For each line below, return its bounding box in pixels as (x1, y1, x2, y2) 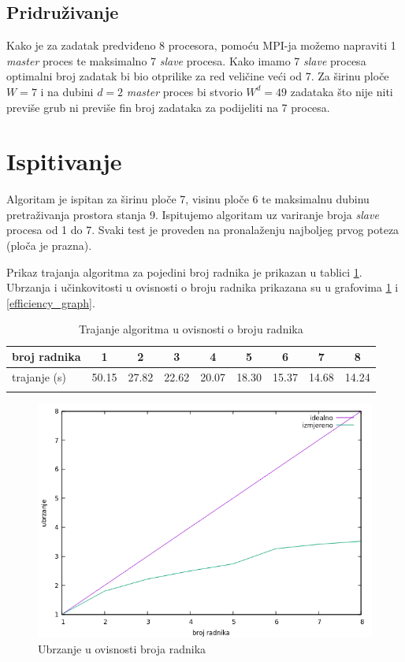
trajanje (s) (12, 368, 66, 385)
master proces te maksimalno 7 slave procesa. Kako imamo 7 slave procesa (6, 52, 366, 69)
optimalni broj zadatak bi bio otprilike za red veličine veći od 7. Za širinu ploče (6, 68, 389, 84)
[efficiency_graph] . (6, 294, 95, 311)
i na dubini (40, 83, 94, 99)
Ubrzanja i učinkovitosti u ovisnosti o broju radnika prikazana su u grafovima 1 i (6, 279, 399, 296)
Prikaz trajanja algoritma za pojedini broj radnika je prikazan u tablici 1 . (6, 263, 362, 280)
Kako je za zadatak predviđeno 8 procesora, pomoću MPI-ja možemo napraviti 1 (6, 37, 396, 54)
